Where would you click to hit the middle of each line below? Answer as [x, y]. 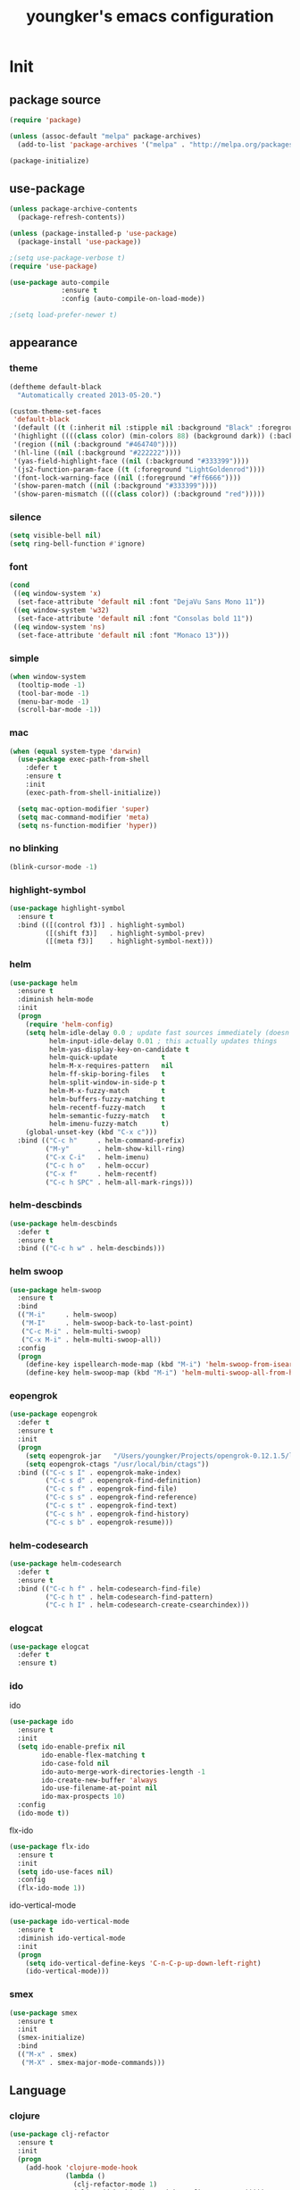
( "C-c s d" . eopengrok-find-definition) [123, 1481]
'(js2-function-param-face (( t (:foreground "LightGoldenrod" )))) [139, 469]
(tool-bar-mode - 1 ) [54, 693]
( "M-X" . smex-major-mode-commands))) [93, 2062]
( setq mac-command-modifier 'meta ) [83, 817]
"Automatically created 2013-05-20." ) [90, 395]
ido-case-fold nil [75, 1763]
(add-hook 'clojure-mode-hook [82, 2168]
